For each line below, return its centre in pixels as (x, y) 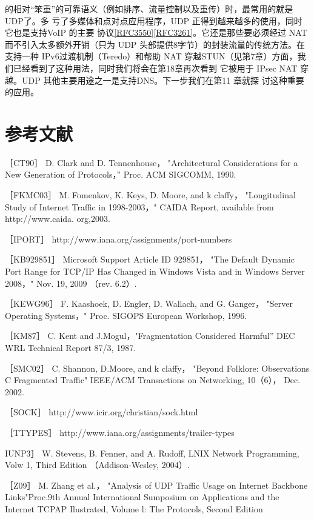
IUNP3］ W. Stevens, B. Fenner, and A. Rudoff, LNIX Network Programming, (152, 453)
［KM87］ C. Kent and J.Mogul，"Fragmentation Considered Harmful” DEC (150, 336)
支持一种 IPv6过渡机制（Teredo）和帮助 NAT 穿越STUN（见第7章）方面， (151, 56)
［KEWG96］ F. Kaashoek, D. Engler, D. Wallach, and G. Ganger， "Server (149, 303)
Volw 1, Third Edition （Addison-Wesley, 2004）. (97, 465)
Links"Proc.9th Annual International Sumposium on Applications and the (142, 497)
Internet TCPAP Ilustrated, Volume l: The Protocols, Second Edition (134, 508)
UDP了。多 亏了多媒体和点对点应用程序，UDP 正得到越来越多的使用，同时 (154, 20)
